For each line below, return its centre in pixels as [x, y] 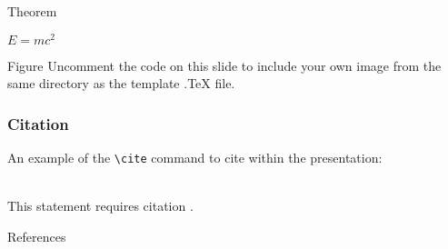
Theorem [32, 11]
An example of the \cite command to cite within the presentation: [195, 158]
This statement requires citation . [100, 206]
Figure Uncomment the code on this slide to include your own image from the [224, 65]
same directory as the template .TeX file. [121, 83]
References [37, 236]
